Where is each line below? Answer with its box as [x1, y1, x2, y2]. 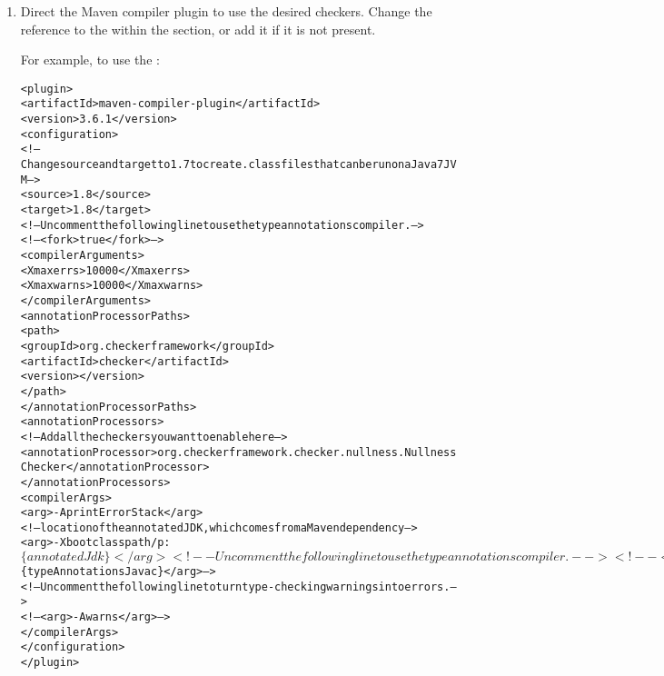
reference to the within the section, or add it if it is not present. [20, 19, 376, 38]
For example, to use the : [20, 50, 160, 69]
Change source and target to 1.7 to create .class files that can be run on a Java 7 [20, 158, 444, 172]
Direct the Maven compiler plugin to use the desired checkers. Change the [20, 2, 432, 20]
